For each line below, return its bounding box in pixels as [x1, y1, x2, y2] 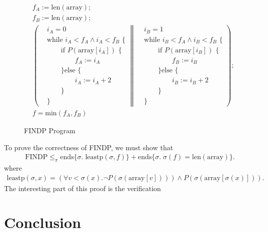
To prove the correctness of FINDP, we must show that [4, 142, 173, 152]
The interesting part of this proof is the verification [4, 183, 161, 193]
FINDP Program [24, 125, 75, 135]
